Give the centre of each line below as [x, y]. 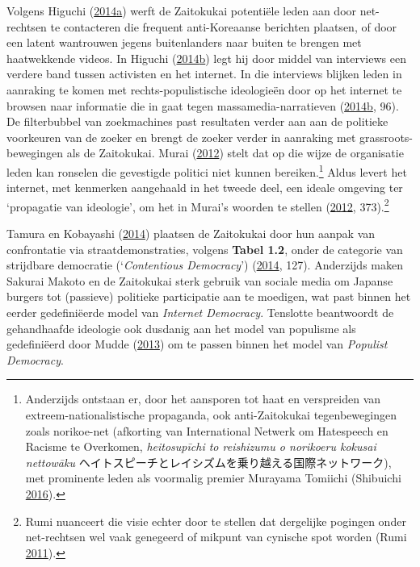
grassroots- [386, 137]
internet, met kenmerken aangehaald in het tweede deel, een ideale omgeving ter [205, 188]
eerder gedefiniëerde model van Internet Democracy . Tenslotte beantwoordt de [200, 312]
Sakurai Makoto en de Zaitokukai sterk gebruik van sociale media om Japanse [200, 280]
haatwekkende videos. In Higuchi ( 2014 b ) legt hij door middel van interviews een [206, 58]
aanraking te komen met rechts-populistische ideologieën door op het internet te [204, 89]
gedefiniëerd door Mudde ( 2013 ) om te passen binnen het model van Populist [197, 344]
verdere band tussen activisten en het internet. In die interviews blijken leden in [204, 74]
